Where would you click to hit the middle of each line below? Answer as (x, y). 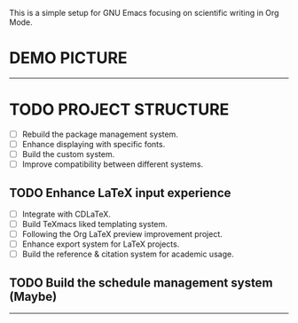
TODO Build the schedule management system (141, 283)
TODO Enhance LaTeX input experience (120, 193)
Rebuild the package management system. (100, 134)
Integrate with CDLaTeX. (66, 214)
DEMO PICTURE (68, 58)
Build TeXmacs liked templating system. (95, 224)
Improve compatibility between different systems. (113, 164)
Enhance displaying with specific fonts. (94, 144)
